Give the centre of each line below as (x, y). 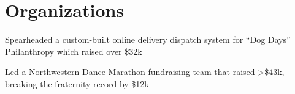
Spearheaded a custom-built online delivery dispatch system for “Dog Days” (148, 39)
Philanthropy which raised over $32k (74, 51)
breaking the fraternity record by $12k (77, 83)
